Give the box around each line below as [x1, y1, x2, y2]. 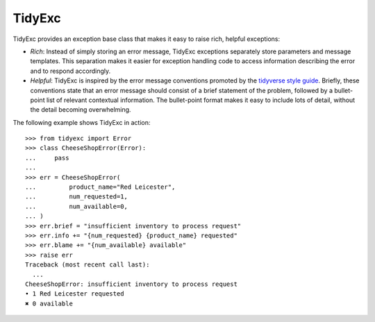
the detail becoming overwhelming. [30, 105, 131, 114]
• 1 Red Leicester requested [25, 290, 124, 298]
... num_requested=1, [25, 193, 128, 201]
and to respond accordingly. [30, 67, 111, 75]
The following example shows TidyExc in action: [12, 118, 151, 126]
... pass [25, 153, 69, 162]
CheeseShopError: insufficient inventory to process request [25, 280, 237, 288]
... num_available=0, [25, 202, 128, 210]
